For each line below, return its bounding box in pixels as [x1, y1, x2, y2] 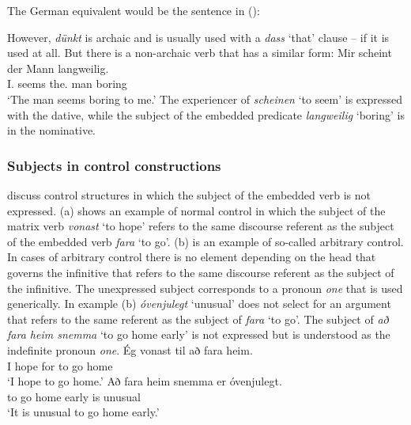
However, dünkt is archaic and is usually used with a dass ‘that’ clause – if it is [7, 28, 390, 45]
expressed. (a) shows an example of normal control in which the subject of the [7, 202, 386, 218]
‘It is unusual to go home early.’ [7, 404, 160, 420]
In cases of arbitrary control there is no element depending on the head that [7, 249, 376, 265]
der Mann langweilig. [7, 59, 109, 76]
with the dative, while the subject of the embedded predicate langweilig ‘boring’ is [7, 106, 405, 123]
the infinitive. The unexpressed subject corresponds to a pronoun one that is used [7, 279, 403, 296]
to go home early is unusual [7, 388, 141, 404]
